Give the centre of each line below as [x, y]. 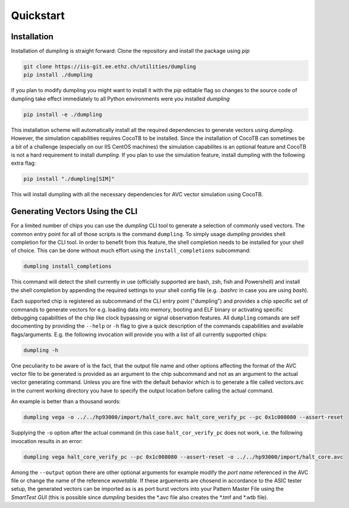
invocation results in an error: [47, 441]
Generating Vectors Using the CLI [74, 211]
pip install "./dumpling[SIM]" [69, 179]
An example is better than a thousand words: [66, 402]
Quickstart [38, 15]
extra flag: [23, 163]
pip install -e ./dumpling [63, 114]
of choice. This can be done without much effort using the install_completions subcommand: [131, 250]
